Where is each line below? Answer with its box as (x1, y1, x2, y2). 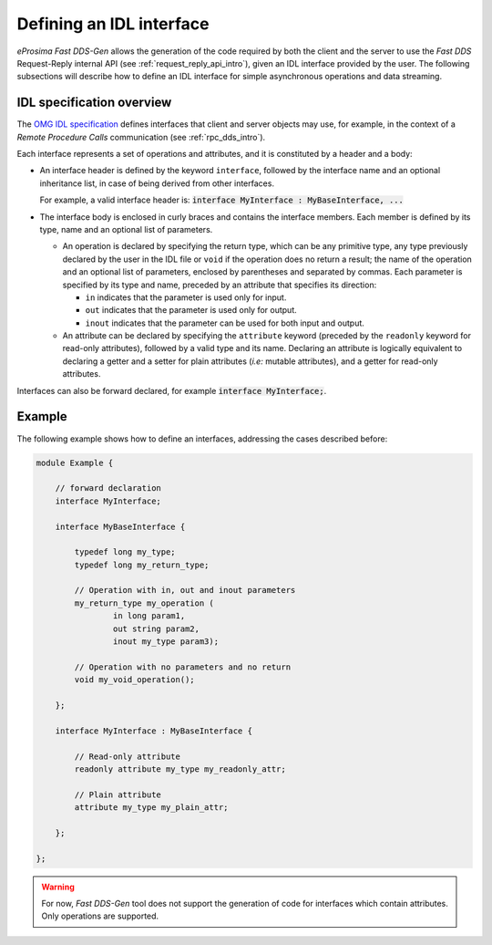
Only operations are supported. (41, 910, 159, 921)
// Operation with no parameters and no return (74, 661, 292, 672)
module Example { (36, 457, 114, 468)
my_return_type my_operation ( (74, 597, 214, 608)
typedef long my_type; (74, 547, 177, 557)
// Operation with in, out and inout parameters (74, 585, 296, 596)
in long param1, (112, 611, 186, 621)
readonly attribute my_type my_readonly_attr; (74, 763, 286, 774)
